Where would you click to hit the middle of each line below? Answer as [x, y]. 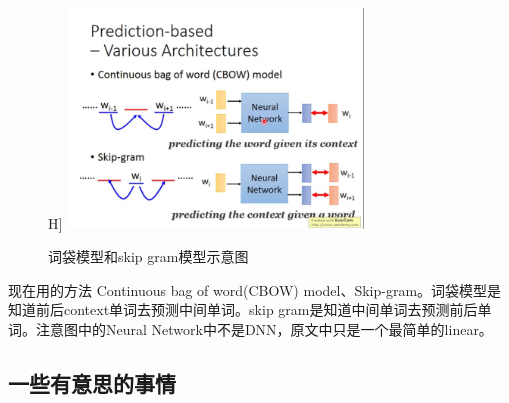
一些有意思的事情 [92, 383]
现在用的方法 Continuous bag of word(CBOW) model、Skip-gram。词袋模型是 [255, 289]
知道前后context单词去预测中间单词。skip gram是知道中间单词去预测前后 [243, 309]
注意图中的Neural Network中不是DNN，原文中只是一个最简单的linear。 [264, 329]
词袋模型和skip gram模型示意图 [148, 256]
